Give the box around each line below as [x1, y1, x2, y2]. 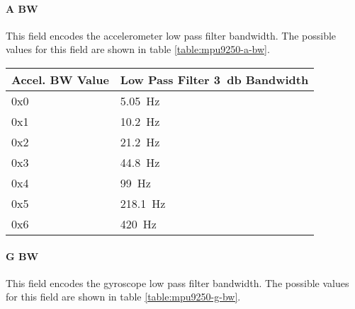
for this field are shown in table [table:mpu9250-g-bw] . [6, 289, 241, 304]
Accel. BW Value [11, 71, 109, 88]
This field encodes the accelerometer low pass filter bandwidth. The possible [6, 28, 337, 42]
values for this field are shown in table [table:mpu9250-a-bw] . [6, 42, 270, 57]
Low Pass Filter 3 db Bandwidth [120, 71, 309, 88]
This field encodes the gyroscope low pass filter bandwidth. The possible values [6, 275, 349, 290]
